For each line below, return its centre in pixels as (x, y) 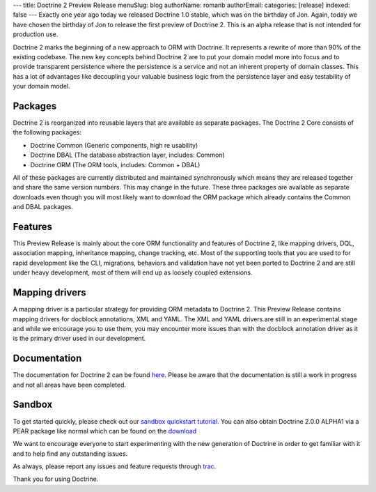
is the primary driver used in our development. (79, 339)
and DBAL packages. (43, 207)
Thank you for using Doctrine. (56, 479)
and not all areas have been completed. (70, 385)
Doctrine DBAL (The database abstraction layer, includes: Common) (128, 155)
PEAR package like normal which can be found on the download (105, 431)
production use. (36, 34)
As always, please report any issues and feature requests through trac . (115, 466)
